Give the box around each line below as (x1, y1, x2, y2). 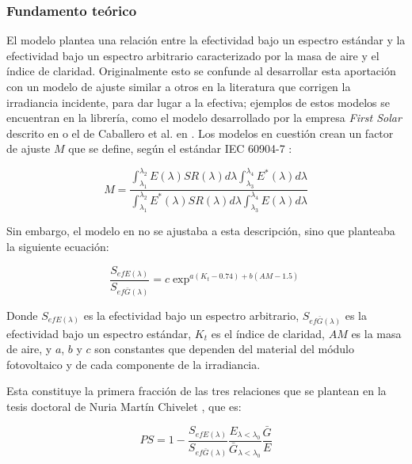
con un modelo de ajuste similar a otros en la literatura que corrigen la (6, 78, 351, 94)
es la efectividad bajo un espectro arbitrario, (83, 306, 299, 323)
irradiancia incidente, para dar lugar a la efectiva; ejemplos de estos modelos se (6, 93, 390, 110)
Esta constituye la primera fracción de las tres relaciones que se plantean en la (6, 382, 387, 399)
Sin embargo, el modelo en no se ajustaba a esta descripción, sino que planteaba (6, 222, 395, 239)
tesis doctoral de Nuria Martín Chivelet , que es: (6, 398, 242, 415)
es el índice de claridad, (211, 325, 325, 341)
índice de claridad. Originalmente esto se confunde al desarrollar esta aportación (6, 63, 396, 79)
